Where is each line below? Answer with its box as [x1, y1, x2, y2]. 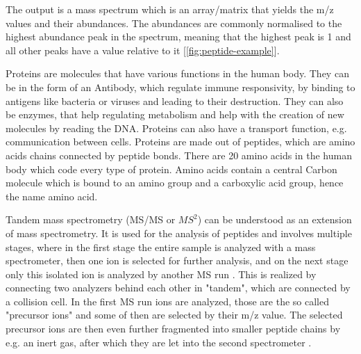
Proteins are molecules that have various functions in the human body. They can [6, 66, 349, 81]
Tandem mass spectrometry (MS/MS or [6, 212, 176, 227]
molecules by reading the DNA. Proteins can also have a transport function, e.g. [6, 120, 347, 135]
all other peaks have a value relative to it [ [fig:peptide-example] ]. [6, 42, 280, 57]
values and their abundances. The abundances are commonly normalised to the [6, 15, 342, 30]
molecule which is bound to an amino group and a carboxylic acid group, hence [6, 175, 344, 190]
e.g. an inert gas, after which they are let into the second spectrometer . [6, 335, 312, 349]
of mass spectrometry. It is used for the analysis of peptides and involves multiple [6, 225, 352, 240]
